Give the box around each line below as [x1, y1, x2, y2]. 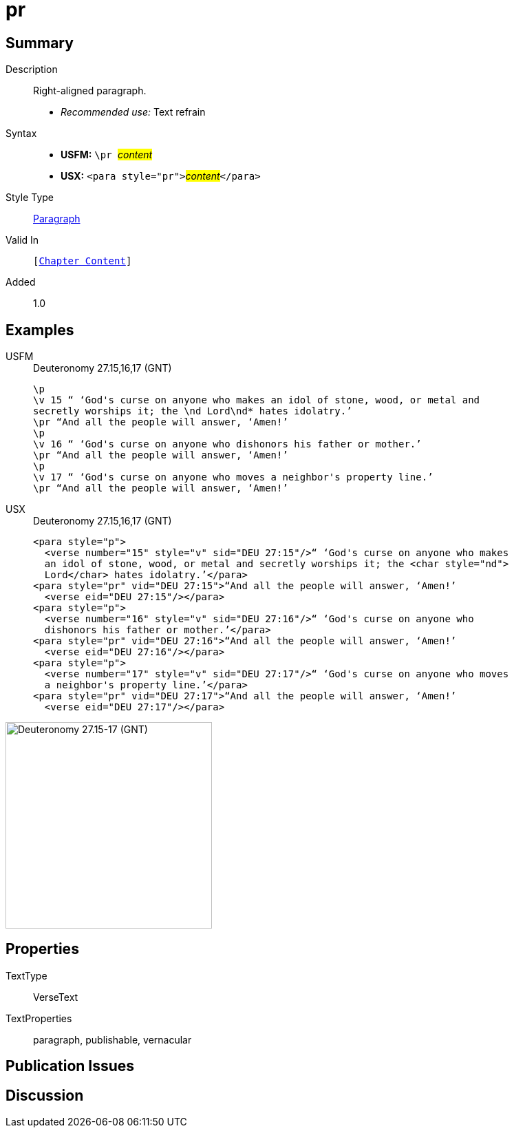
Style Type [6, 191, 54, 204]
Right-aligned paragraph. [33, 85, 147, 97]
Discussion [6, 1086, 84, 1104]
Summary [6, 34, 74, 52]
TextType [6, 969, 47, 982]
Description [6, 63, 58, 76]
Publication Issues [6, 1057, 135, 1075]
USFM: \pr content [61, 149, 153, 161]
